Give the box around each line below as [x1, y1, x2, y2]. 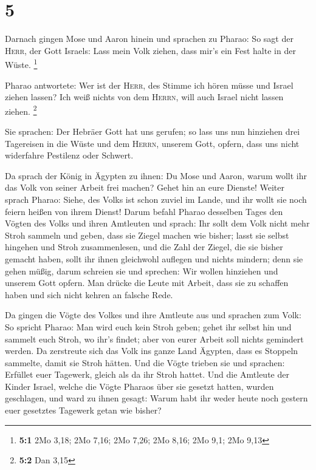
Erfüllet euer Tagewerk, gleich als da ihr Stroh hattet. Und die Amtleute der [5, 368, 289, 381]
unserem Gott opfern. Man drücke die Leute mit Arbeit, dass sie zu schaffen [5, 276, 289, 289]
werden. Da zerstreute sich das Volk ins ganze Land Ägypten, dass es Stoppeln [5, 344, 298, 357]
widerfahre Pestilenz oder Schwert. [5, 149, 134, 162]
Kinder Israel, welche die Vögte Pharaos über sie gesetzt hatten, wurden [5, 380, 274, 392]
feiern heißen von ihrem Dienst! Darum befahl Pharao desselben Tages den [5, 205, 283, 217]
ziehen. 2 [5, 103, 37, 117]
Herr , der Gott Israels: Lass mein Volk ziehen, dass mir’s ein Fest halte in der [5, 44, 296, 56]
